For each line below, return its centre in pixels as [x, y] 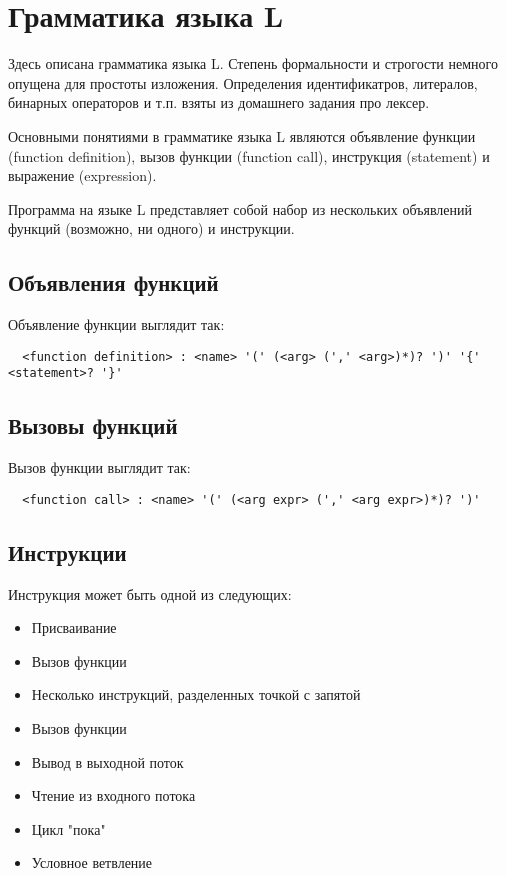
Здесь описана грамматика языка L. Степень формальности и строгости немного [253, 63]
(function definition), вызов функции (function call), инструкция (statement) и [249, 155]
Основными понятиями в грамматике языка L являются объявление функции [242, 135]
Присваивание [74, 627]
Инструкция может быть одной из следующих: [150, 593]
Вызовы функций [93, 425]
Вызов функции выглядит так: [99, 467]
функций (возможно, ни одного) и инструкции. [151, 228]
